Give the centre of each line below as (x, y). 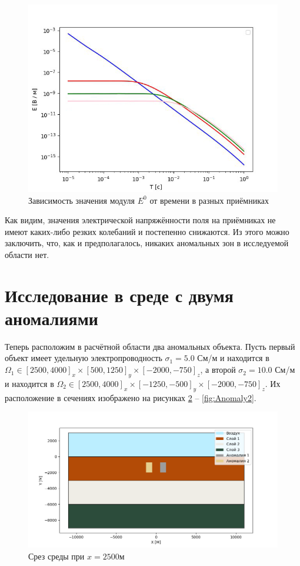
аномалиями (51, 318)
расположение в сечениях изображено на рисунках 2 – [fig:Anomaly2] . (131, 397)
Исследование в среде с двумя (119, 295)
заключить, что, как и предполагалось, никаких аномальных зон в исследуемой (147, 243)
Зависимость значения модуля (82, 200)
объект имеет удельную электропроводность (84, 358)
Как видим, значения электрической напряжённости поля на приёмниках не (140, 220)
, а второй (218, 370)
